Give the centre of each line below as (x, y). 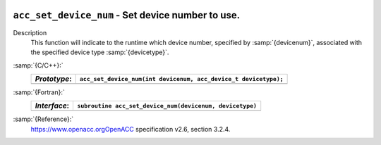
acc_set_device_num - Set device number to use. (127, 15)
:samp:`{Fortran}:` (39, 92)
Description (30, 32)
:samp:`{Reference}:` (43, 119)
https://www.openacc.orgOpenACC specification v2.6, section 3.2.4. (131, 129)
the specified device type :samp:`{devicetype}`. (100, 52)
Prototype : (53, 79)
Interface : (52, 106)
